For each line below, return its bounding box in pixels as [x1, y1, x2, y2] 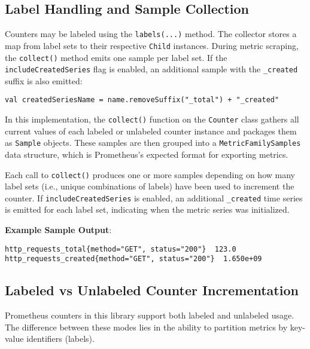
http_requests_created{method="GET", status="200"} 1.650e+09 [5, 255, 262, 264]
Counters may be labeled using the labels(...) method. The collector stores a [5, 27, 297, 40]
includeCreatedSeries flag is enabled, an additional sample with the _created [5, 63, 298, 75]
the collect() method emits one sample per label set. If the [5, 51, 227, 63]
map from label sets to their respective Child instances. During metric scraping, [5, 39, 299, 51]
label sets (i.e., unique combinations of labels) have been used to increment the [5, 180, 294, 192]
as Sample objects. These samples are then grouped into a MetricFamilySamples [5, 136, 301, 149]
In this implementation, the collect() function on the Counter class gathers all [5, 113, 299, 125]
